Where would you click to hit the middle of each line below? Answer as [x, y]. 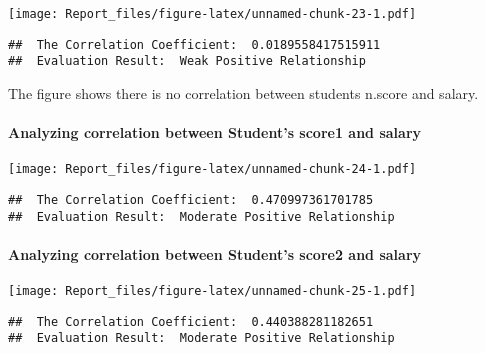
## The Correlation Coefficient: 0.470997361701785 [191, 200]
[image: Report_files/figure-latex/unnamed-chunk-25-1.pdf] [212, 291]
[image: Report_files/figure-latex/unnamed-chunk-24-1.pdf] [212, 169]
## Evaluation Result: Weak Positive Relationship [187, 61]
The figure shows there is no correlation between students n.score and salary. [243, 92]
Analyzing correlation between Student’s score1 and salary [215, 132]
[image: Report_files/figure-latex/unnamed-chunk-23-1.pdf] [212, 14]
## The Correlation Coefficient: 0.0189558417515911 [194, 44]
